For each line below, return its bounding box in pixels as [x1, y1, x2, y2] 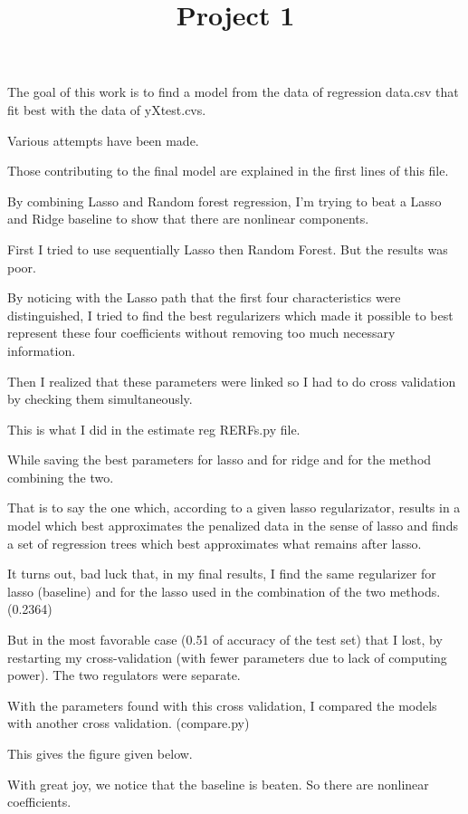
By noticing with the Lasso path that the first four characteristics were [7, 288, 401, 307]
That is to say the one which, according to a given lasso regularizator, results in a [7, 498, 461, 517]
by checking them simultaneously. [7, 389, 193, 408]
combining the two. [7, 467, 114, 486]
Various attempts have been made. [7, 130, 199, 149]
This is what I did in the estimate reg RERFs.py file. [7, 419, 301, 438]
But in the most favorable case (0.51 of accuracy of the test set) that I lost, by [7, 630, 443, 649]
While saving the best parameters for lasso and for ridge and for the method [7, 450, 432, 469]
